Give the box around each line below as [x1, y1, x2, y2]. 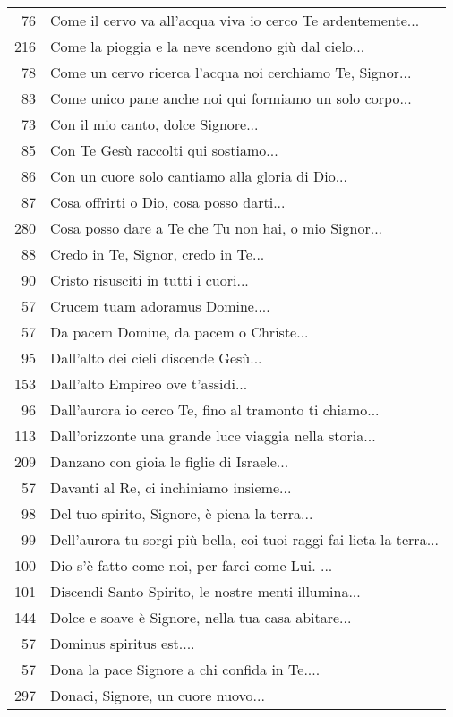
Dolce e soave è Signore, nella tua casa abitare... [50, 607, 352, 627]
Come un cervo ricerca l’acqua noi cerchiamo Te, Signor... [50, 62, 412, 82]
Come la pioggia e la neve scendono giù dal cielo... [50, 36, 365, 56]
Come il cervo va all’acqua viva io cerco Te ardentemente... [50, 10, 420, 30]
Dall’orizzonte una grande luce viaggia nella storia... [50, 425, 376, 446]
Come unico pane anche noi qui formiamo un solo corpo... [50, 88, 412, 108]
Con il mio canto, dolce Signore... [50, 114, 259, 134]
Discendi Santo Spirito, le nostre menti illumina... [50, 581, 361, 602]
